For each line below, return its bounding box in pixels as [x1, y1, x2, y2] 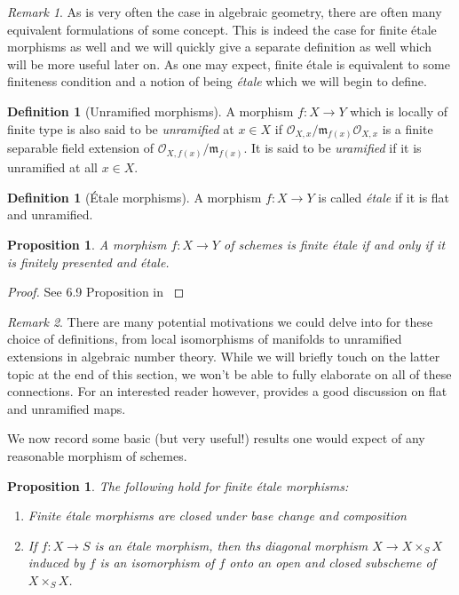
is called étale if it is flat [318, 187, 450, 206]
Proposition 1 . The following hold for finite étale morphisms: [7, 476, 349, 495]
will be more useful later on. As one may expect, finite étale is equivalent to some [7, 54, 450, 73]
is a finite [382, 119, 433, 138]
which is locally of [350, 101, 448, 120]
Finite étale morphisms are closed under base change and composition [28, 506, 407, 525]
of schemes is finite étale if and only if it [223, 235, 446, 254]
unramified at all [7, 158, 98, 177]
